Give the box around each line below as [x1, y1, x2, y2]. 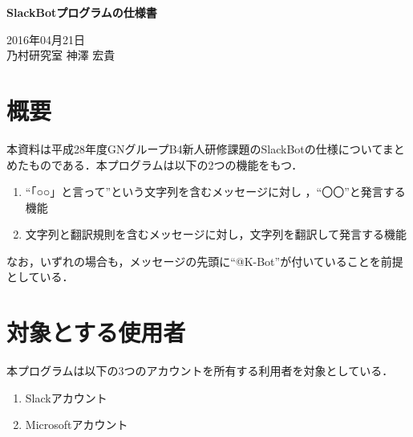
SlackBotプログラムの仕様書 [6, 4, 157, 20]
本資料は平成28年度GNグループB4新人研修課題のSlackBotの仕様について [6, 140, 383, 157]
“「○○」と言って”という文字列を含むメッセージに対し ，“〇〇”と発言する [25, 183, 406, 200]
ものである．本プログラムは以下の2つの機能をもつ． [28, 156, 303, 173]
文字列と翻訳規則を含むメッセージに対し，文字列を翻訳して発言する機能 [25, 226, 407, 243]
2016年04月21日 [6, 31, 85, 47]
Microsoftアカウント [25, 416, 128, 433]
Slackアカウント [25, 389, 107, 406]
